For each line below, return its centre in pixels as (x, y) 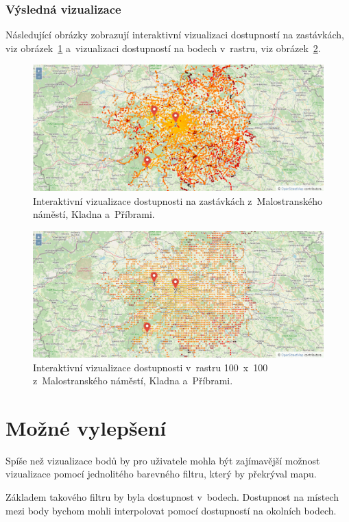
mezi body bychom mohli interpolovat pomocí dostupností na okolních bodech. (171, 510)
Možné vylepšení (86, 427)
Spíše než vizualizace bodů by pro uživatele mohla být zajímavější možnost (163, 460)
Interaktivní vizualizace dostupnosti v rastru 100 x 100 (151, 367)
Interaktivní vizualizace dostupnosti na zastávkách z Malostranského (178, 200)
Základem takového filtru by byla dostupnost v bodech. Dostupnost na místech (172, 497)
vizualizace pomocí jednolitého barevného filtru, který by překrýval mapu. (161, 474)
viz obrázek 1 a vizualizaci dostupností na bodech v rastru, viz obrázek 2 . (163, 48)
